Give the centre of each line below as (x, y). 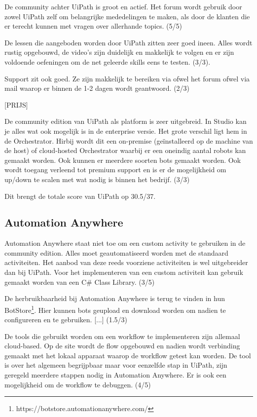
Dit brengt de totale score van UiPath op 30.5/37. (80, 196)
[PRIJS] (16, 104)
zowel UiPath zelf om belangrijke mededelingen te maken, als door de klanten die (127, 16)
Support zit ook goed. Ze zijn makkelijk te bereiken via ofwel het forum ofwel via (127, 78)
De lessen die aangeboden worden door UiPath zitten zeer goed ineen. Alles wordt (128, 42)
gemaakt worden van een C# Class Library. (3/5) (80, 282)
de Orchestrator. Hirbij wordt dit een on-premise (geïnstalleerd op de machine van (129, 140)
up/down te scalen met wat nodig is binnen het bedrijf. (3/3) (97, 179)
